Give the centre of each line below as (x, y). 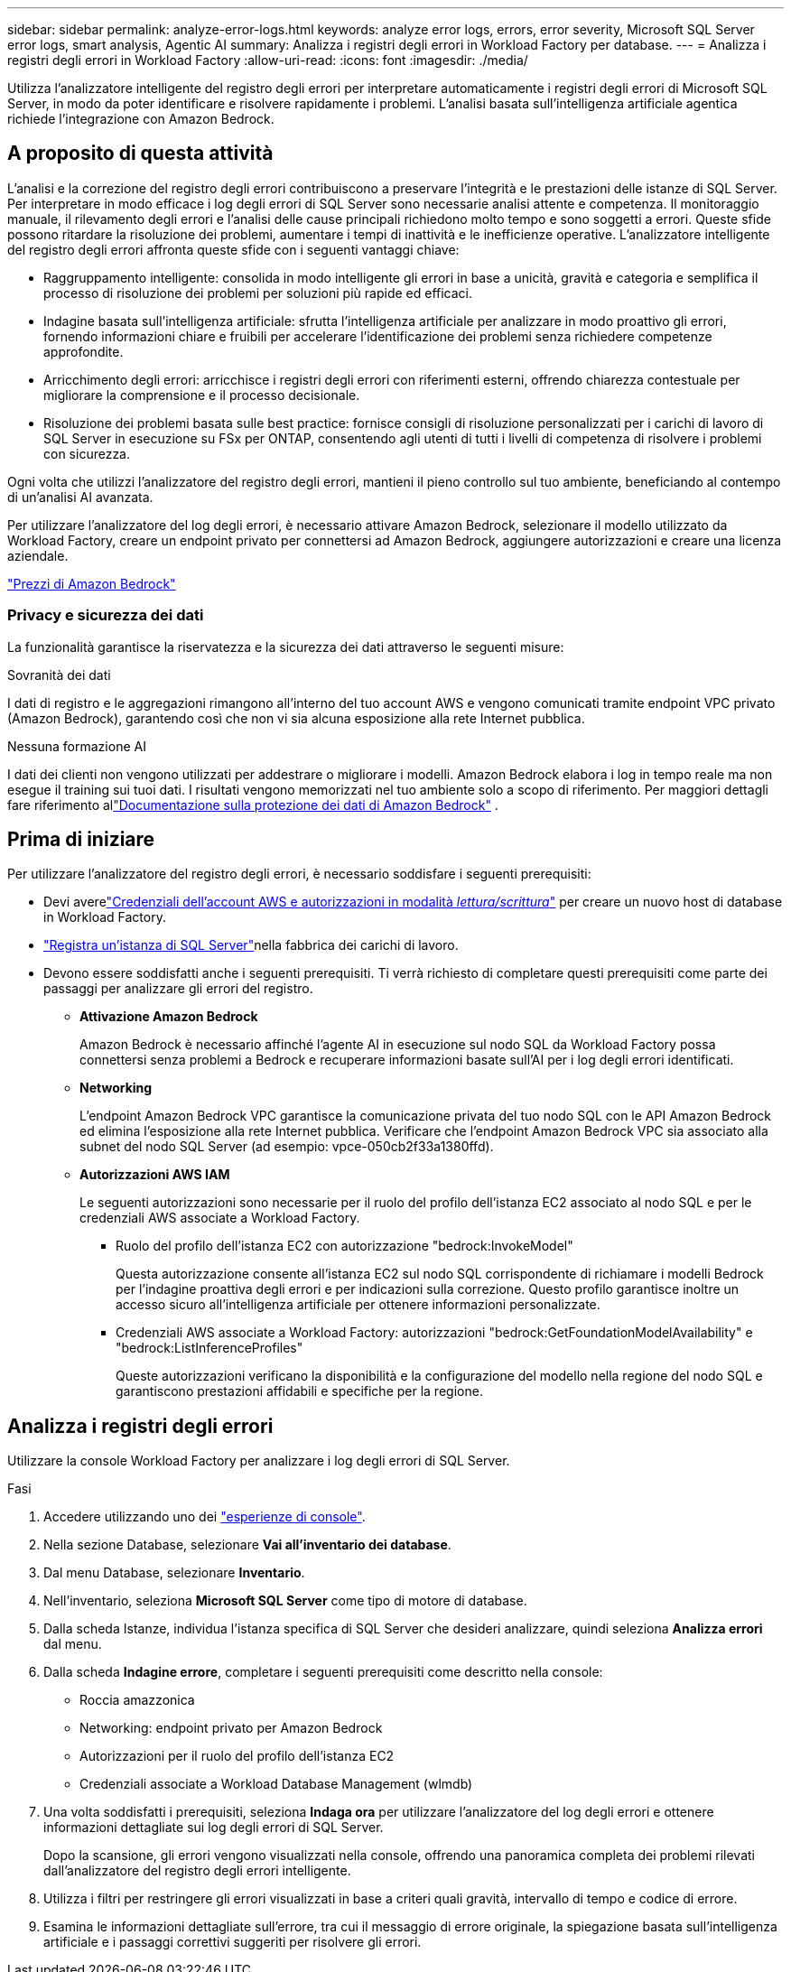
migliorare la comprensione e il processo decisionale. (202, 395)
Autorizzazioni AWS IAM (155, 1175)
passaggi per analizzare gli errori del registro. (178, 989)
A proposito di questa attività (140, 153)
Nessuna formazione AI (77, 746)
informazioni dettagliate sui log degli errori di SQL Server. (214, 1828)
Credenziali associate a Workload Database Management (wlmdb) (276, 1784)
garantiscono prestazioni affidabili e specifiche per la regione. (299, 1391)
